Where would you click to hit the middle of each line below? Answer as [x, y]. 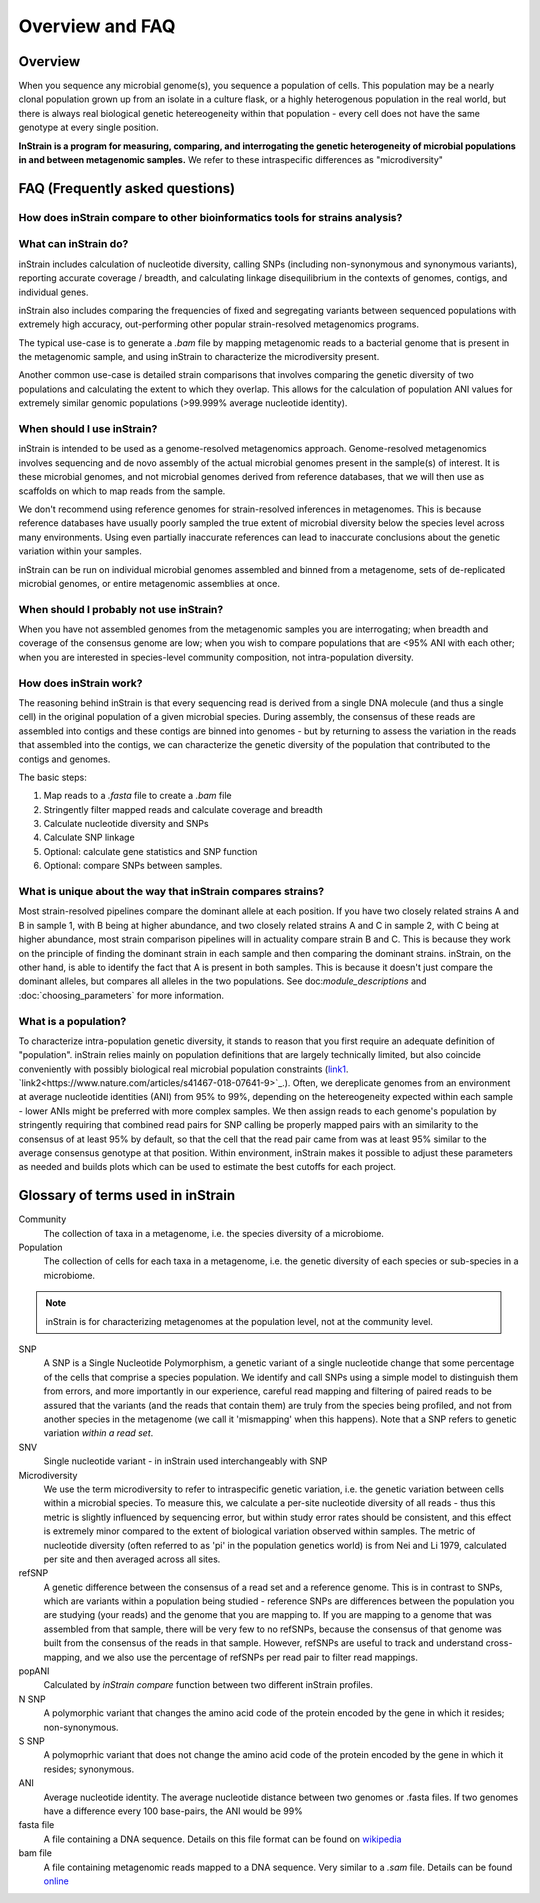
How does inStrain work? [80, 683]
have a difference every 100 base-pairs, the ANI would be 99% [173, 1811]
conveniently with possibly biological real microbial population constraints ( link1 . [183, 1069]
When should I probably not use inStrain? [121, 609]
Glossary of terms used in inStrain [127, 1195]
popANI [34, 1671]
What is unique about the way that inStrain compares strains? [171, 892]
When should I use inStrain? [88, 429]
